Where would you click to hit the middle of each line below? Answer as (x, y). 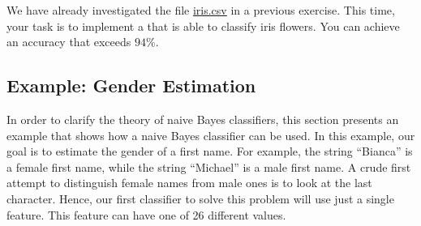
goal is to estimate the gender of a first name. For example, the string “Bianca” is (210, 151)
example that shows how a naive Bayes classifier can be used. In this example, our (211, 135)
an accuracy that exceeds (69, 42)
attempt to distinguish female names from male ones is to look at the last (189, 183)
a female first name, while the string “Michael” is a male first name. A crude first (209, 166)
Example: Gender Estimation (131, 85)
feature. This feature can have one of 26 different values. (146, 214)
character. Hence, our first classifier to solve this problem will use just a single (200, 198)
